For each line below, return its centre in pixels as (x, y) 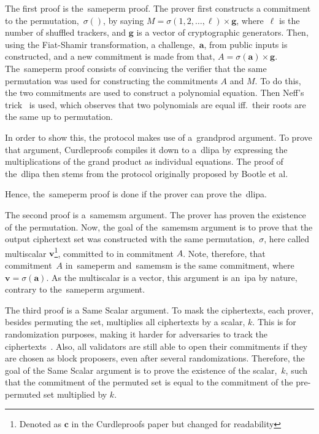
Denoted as (40, 424)
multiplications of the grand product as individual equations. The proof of (144, 161)
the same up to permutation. (59, 116)
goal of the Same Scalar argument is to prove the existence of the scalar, (141, 370)
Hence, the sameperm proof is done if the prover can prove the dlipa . (136, 194)
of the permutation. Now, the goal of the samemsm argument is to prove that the (159, 227)
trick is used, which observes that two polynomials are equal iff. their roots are (156, 104)
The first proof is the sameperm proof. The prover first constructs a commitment (158, 8)
